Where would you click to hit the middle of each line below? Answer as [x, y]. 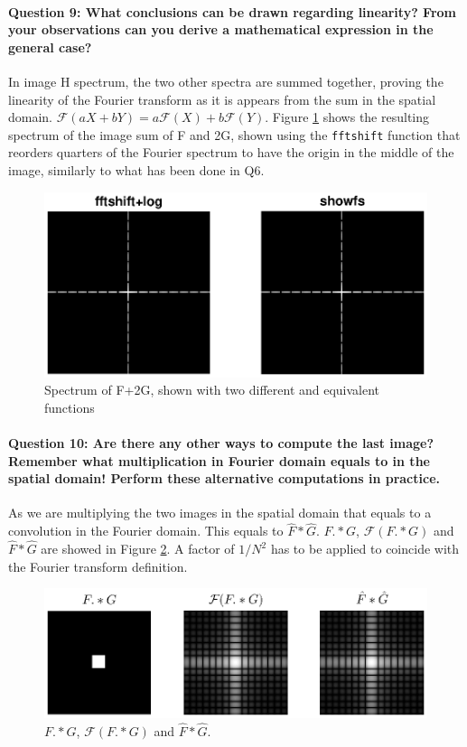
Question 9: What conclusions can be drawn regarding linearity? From [232, 11]
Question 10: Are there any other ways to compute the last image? [221, 443]
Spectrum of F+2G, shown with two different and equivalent [212, 390]
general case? [50, 47]
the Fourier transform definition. [98, 566]
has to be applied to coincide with [365, 549]
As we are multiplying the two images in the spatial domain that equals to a [220, 513]
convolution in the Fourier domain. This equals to [146, 531]
